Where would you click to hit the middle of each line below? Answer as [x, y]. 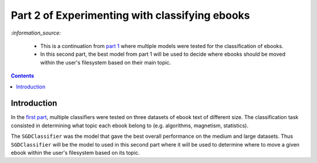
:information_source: [36, 33]
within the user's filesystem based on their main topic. [106, 62]
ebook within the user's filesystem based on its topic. [75, 152]
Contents [23, 76]
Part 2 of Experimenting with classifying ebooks [131, 15]
